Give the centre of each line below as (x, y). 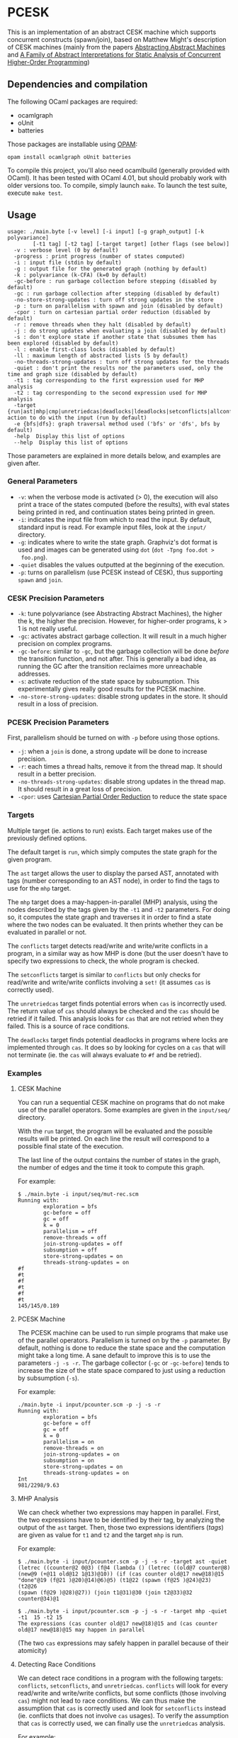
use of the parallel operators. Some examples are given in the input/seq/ (124, 1110)
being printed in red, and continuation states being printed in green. (116, 512)
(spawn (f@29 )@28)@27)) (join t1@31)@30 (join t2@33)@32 (105, 1593)
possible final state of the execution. (70, 1147)
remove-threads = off (75, 1238)
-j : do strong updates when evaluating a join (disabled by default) (120, 330)
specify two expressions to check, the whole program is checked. (103, 961)
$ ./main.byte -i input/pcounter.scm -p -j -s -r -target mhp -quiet (123, 1611)
